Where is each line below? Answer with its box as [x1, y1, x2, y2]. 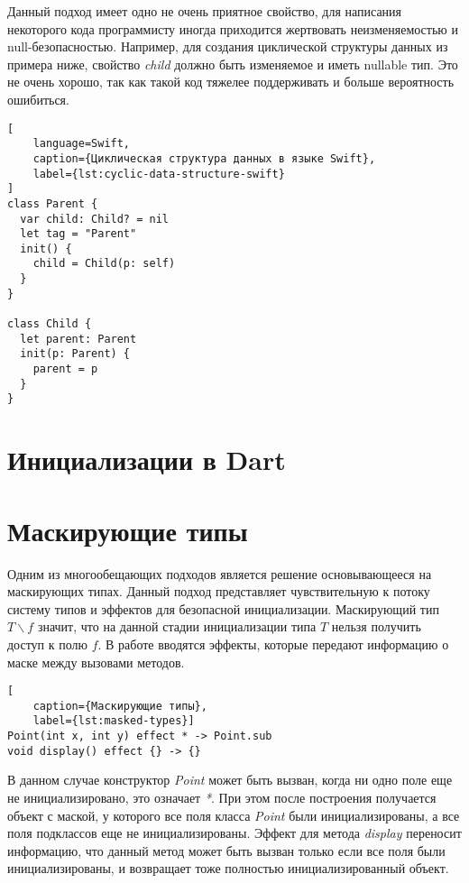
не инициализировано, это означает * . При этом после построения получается [7, 787, 437, 806]
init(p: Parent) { [20, 347, 131, 361]
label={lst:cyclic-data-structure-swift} [32, 167, 285, 180]
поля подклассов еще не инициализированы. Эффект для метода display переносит [7, 823, 462, 842]
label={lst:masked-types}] [32, 714, 195, 728]
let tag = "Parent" [20, 227, 137, 241]
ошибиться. [7, 89, 69, 108]
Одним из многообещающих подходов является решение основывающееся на [7, 564, 432, 583]
